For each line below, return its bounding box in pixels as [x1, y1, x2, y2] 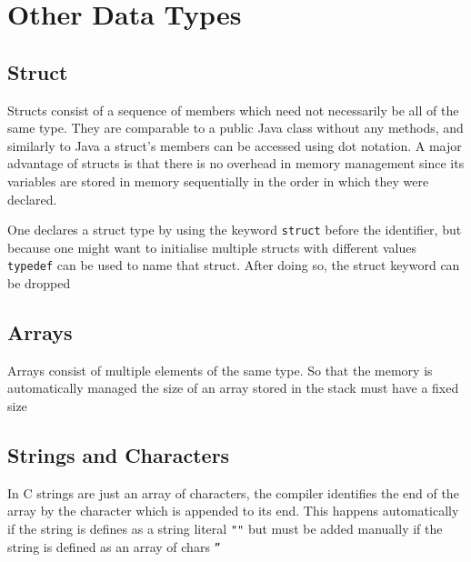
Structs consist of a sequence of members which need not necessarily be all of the [7, 100, 459, 119]
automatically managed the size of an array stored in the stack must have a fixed [7, 378, 459, 397]
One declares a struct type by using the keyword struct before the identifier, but [7, 220, 462, 239]
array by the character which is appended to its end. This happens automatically [7, 501, 459, 520]
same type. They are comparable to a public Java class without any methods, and [7, 118, 464, 137]
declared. [7, 189, 57, 208]
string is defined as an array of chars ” [7, 537, 221, 556]
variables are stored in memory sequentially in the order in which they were [7, 171, 429, 190]
